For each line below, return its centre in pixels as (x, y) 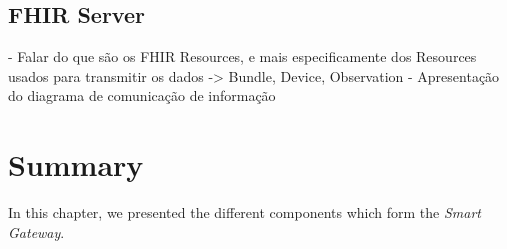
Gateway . (36, 231)
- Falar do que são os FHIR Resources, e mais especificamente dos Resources (242, 56)
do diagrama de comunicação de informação (142, 95)
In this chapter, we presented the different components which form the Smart (244, 212)
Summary (76, 164)
